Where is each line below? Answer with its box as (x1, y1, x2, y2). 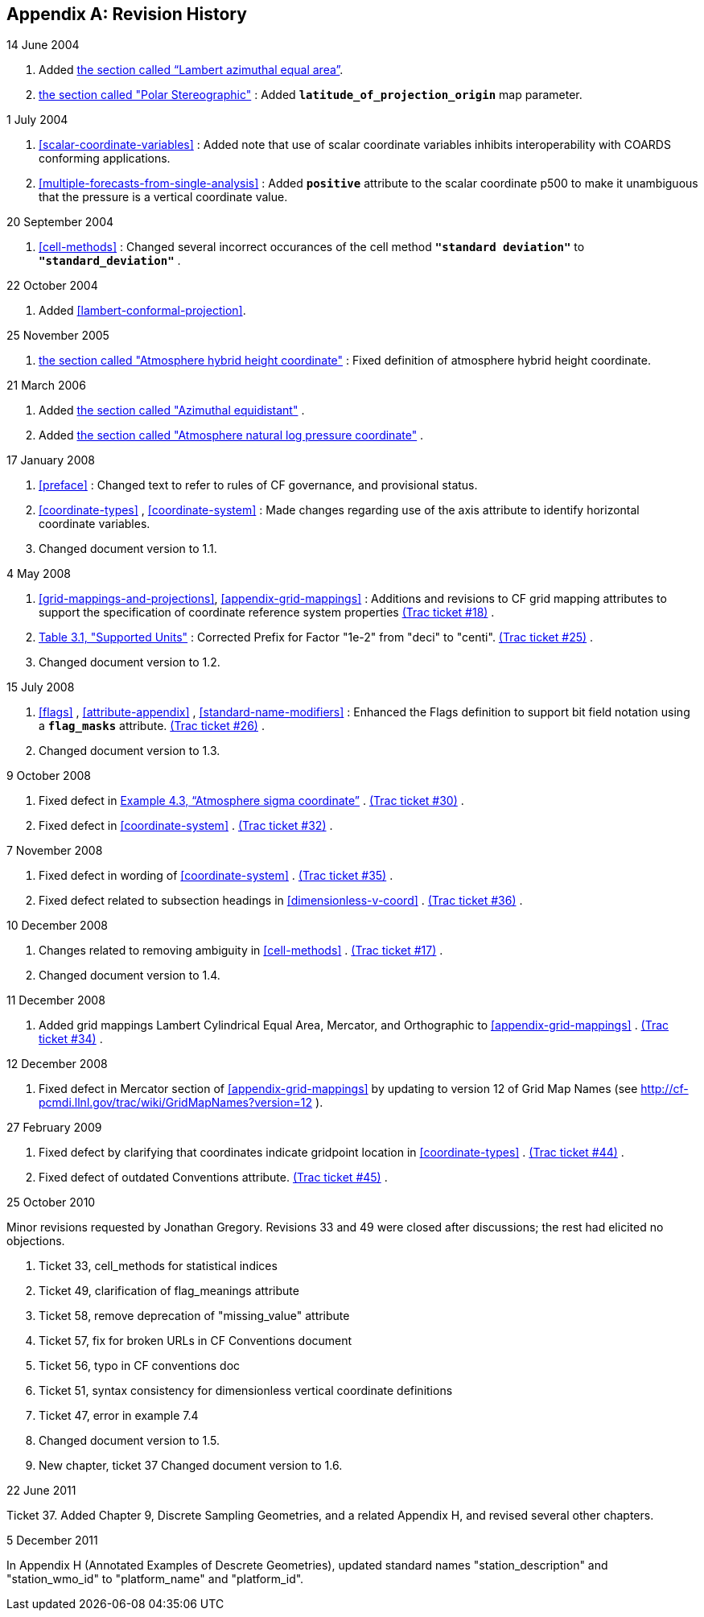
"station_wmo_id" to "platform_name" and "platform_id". (6, 1572, 304, 1586)
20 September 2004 (6, 215, 114, 229)
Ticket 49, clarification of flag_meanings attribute (39, 1284, 299, 1298)
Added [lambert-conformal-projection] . (39, 303, 246, 318)
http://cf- (640, 1082, 689, 1096)
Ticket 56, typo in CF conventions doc (39, 1359, 241, 1373)
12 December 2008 (6, 1057, 108, 1071)
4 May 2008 (6, 567, 71, 581)
